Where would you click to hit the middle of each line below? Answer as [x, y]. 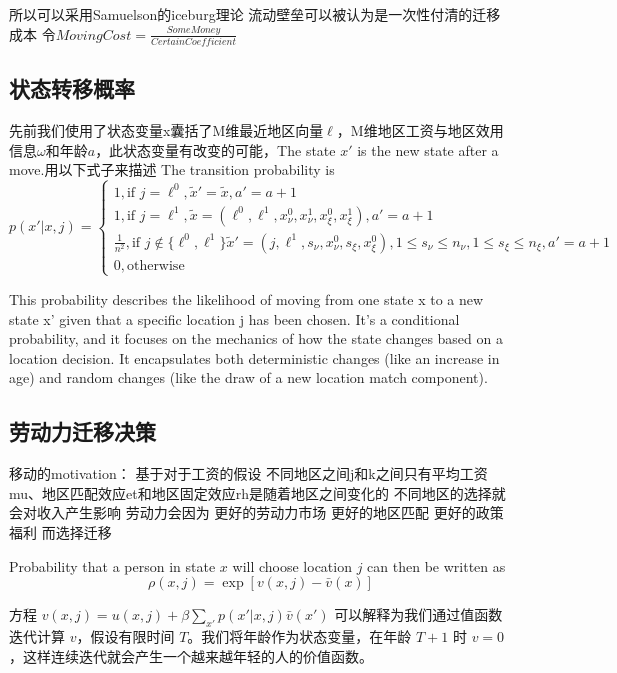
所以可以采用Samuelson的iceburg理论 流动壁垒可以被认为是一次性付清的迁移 [255, 14]
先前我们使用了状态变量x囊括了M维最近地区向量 [166, 130]
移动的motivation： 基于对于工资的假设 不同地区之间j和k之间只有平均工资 [248, 473]
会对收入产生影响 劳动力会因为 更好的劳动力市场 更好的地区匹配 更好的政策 [256, 512]
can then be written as [436, 565]
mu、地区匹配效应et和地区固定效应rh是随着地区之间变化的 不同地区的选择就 [257, 492]
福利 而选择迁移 [60, 531]
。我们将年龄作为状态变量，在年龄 [299, 635]
